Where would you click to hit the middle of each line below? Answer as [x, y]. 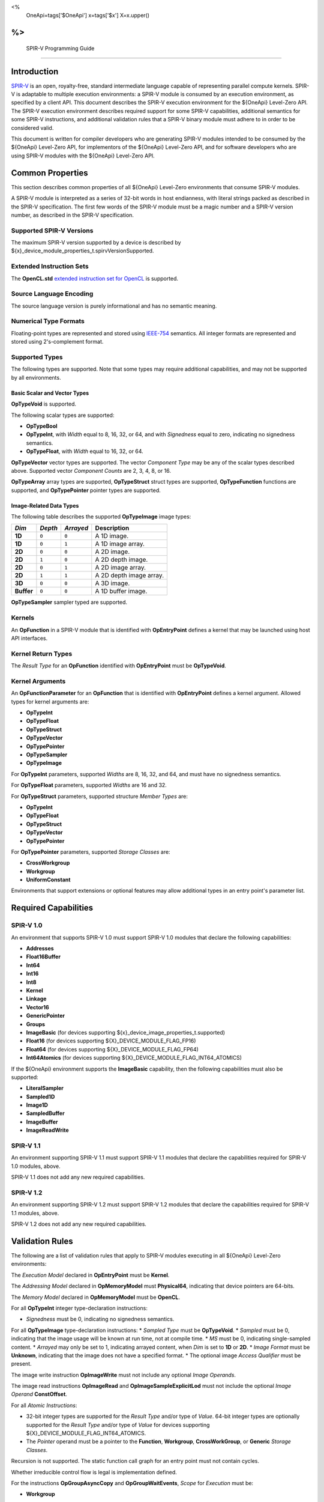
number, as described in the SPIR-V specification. [73, 215]
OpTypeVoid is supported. [44, 404]
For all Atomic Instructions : [44, 1405]
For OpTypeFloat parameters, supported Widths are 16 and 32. [89, 785]
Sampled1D [40, 1096]
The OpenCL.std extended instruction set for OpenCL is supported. [95, 278]
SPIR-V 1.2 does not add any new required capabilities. [79, 1224]
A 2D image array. [121, 568]
